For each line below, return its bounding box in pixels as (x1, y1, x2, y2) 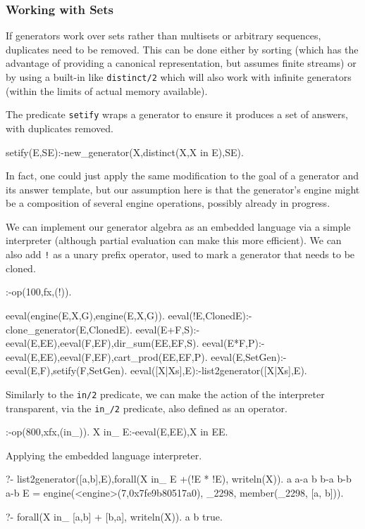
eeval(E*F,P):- (202, 336, 265, 350)
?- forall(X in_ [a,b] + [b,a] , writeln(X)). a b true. (6, 509, 223, 523)
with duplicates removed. (6, 120, 113, 135)
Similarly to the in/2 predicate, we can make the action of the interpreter (6, 386, 325, 401)
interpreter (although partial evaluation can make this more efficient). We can (6, 233, 342, 248)
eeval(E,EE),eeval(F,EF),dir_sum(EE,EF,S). (6, 336, 199, 350)
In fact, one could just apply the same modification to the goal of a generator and (6, 168, 359, 183)
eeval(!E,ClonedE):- (168, 307, 252, 322)
